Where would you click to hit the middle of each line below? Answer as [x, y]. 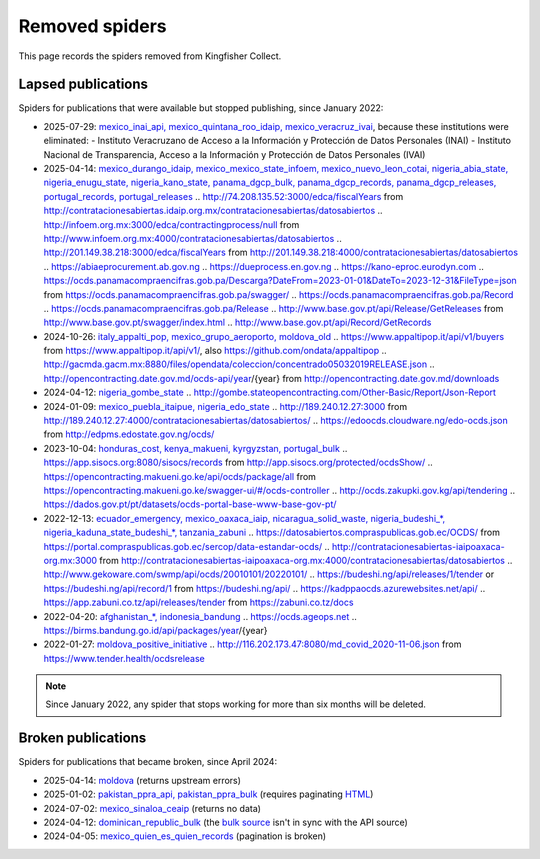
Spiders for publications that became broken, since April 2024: [148, 762]
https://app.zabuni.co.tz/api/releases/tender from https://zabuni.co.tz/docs [198, 602]
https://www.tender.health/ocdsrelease [124, 658]
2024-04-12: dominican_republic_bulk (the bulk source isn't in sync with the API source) [226, 822]
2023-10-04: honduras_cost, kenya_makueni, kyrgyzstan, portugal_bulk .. [195, 448]
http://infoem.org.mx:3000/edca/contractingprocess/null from [171, 224]
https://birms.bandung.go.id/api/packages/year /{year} [156, 630]
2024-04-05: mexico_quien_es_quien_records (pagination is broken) [185, 836]
